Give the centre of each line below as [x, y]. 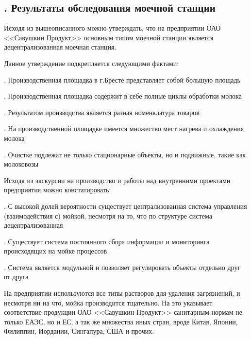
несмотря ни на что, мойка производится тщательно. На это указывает [108, 302]
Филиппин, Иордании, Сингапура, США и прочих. [79, 331]
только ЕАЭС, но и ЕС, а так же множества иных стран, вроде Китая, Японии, [121, 321]
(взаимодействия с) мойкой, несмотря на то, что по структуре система [108, 215]
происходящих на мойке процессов [56, 251]
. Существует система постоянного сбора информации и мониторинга [107, 241]
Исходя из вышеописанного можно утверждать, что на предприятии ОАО [112, 28]
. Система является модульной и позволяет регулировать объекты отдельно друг [122, 267]
